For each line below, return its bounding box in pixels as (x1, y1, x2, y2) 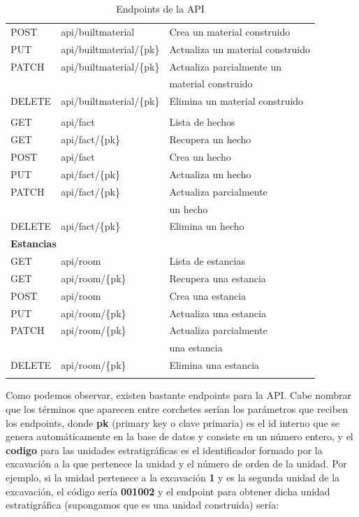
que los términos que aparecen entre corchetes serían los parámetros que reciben (6, 402, 348, 416)
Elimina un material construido (169, 94, 304, 108)
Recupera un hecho (169, 132, 251, 147)
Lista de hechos (169, 115, 235, 129)
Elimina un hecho (169, 219, 244, 233)
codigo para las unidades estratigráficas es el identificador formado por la (6, 442, 323, 457)
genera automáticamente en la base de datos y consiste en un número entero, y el (6, 429, 353, 444)
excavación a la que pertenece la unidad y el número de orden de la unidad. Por (6, 456, 347, 471)
